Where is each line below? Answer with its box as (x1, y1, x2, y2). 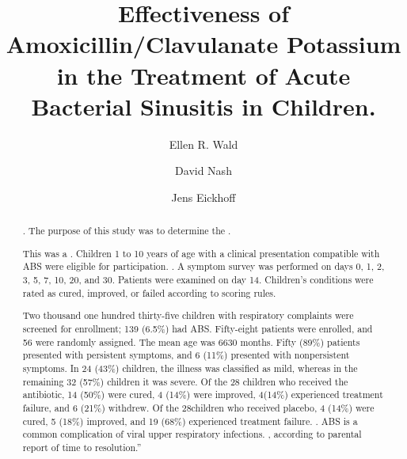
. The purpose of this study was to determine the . (22, 224, 231, 237)
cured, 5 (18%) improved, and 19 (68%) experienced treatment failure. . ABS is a (22, 414, 358, 427)
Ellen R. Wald (169, 135, 238, 152)
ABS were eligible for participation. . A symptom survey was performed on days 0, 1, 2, (22, 260, 385, 273)
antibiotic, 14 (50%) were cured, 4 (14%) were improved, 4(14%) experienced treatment (22, 388, 383, 401)
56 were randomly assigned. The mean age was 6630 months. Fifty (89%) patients (22, 335, 360, 348)
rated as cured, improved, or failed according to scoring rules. (22, 286, 276, 299)
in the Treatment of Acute (56, 59, 351, 91)
